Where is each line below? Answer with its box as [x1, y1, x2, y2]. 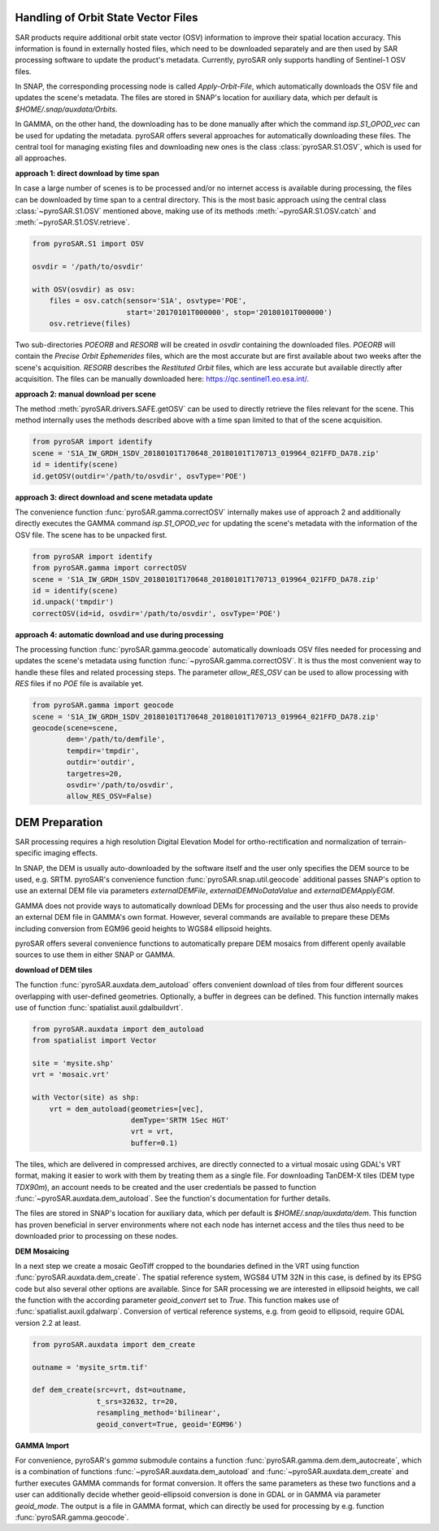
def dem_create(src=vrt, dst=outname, [32, 1385, 187, 1395]
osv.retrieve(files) [49, 319, 132, 329]
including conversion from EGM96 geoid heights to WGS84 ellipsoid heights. [15, 924, 272, 934]
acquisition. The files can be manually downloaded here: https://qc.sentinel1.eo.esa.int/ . [15, 374, 309, 384]
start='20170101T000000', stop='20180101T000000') [126, 308, 333, 317]
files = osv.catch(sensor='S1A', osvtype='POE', [49, 296, 247, 305]
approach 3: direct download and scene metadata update [15, 492, 213, 502]
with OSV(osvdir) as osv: [32, 285, 136, 294]
